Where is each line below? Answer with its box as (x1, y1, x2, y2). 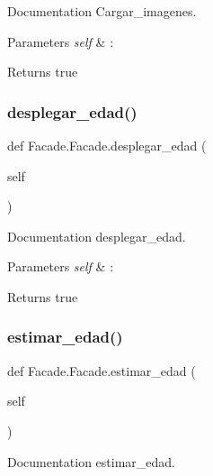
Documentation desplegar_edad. (7, 226, 186, 245)
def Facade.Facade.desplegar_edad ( (7, 136, 207, 154)
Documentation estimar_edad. (7, 452, 175, 471)
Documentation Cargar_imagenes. (7, 2, 197, 20)
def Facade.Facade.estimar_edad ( (7, 361, 196, 380)
